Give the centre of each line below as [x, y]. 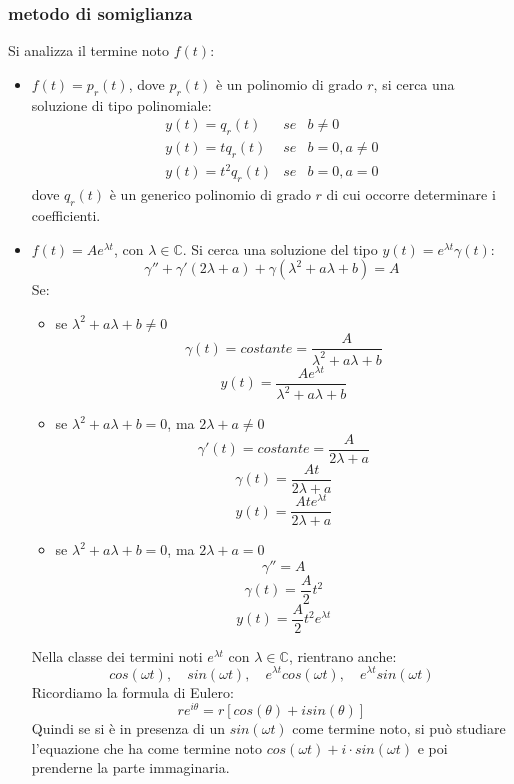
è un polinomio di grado [289, 83]
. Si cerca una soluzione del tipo [280, 248]
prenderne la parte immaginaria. [130, 767]
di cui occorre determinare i [411, 194]
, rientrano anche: [342, 655]
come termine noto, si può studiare [399, 728]
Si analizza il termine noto [89, 50]
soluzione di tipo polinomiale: [121, 104]
